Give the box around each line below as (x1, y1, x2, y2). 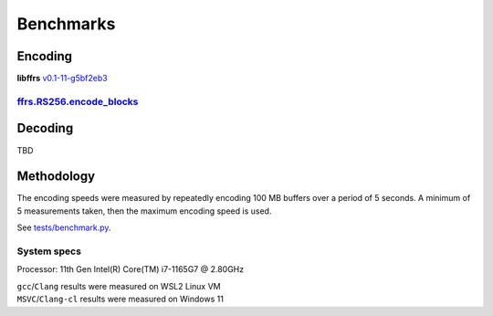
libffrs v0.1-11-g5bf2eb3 (16, 73, 109, 84)
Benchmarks (16, 14, 116, 34)
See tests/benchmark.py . (16, 222, 111, 233)
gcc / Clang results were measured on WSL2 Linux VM (16, 280, 221, 291)
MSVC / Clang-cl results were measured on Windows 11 (16, 293, 224, 305)
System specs (16, 245, 82, 258)
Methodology (16, 169, 96, 184)
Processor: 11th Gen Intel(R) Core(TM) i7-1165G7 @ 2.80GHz (16, 264, 245, 275)
